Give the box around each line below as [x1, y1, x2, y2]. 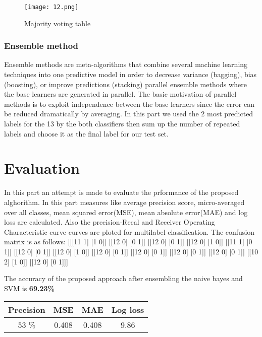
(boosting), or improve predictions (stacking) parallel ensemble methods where [4, 79, 247, 89]
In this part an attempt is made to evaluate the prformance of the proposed [4, 187, 239, 197]
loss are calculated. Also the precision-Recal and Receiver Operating [4, 217, 215, 227]
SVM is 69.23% [4, 283, 55, 293]
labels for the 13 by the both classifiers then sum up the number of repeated [4, 118, 240, 129]
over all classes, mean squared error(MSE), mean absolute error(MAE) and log [4, 207, 248, 217]
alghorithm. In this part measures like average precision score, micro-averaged [4, 196, 245, 207]
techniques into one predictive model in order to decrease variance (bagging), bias [4, 69, 257, 80]
